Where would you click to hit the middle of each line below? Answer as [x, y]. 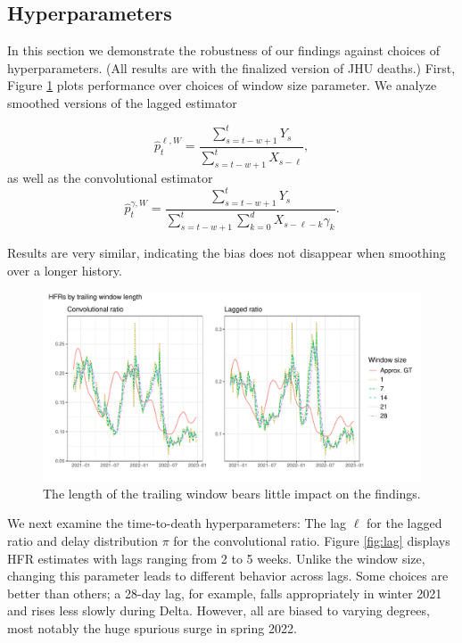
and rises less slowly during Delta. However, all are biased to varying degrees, [219, 610]
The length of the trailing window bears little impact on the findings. [232, 493]
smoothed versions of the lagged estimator [122, 102]
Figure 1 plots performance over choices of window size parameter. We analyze [222, 85]
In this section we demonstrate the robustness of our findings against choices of [223, 50]
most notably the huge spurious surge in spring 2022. [152, 628]
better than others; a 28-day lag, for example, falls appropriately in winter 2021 [225, 593]
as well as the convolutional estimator [110, 178]
